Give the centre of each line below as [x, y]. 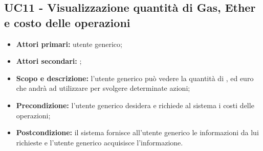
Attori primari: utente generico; [69, 44]
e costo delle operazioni [67, 22]
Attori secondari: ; [49, 61]
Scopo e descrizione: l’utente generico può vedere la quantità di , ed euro [135, 78]
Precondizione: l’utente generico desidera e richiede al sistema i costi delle [135, 105]
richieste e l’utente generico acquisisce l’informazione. [100, 142]
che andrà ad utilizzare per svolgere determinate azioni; [103, 88]
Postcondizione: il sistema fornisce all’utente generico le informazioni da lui [137, 132]
